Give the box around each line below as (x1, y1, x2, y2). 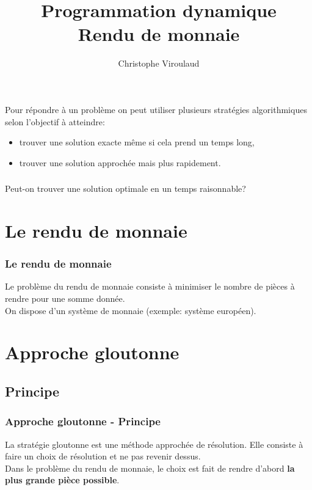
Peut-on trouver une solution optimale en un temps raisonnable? (5, 182, 246, 195)
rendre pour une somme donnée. (5, 291, 125, 304)
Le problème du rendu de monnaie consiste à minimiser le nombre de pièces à (5, 280, 295, 293)
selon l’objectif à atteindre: (5, 115, 105, 128)
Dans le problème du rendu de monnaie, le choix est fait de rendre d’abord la (5, 461, 295, 474)
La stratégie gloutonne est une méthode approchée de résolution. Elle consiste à (5, 437, 303, 450)
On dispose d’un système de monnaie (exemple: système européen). (5, 304, 256, 316)
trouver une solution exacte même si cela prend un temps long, (19, 136, 255, 148)
